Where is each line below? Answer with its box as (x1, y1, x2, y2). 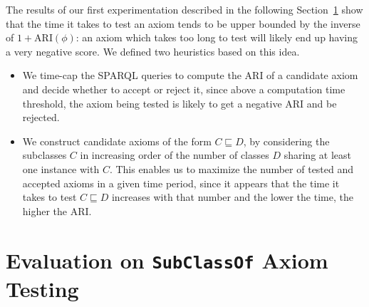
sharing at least (284, 147, 351, 162)
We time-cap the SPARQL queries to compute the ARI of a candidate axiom (22, 68, 358, 83)
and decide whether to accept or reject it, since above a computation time (22, 81, 345, 96)
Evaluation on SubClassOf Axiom (6, 245, 328, 274)
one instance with (22, 161, 100, 176)
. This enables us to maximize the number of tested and (109, 161, 354, 176)
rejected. (22, 110, 60, 125)
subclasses (22, 147, 67, 162)
